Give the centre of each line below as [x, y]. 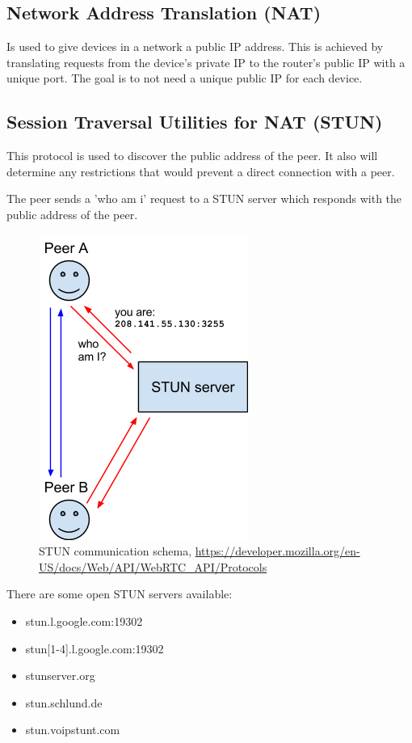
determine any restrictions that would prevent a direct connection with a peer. [201, 171]
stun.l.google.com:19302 [84, 621]
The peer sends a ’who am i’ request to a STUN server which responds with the [204, 198]
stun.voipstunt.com [73, 730]
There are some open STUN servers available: [120, 594]
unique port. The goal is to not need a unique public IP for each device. [185, 78]
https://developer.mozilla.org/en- [277, 551]
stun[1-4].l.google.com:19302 [95, 648]
